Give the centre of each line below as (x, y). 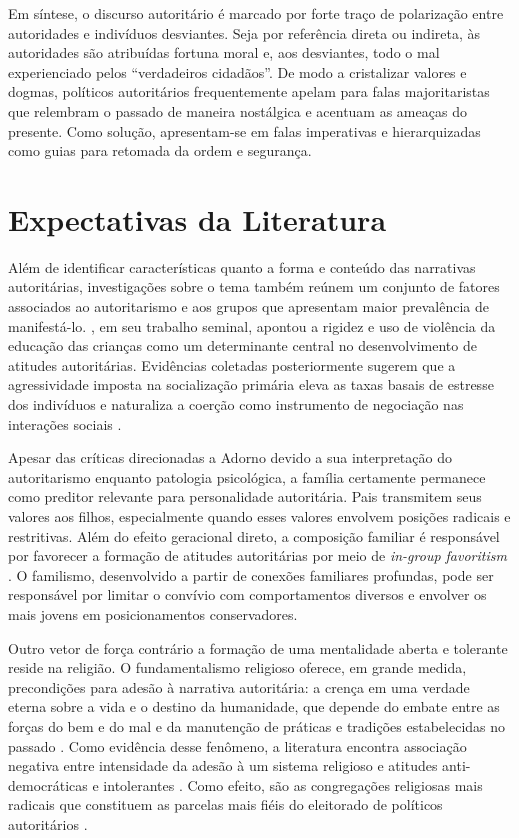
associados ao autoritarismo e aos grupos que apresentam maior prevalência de (249, 306)
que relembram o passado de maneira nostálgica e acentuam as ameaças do (237, 110)
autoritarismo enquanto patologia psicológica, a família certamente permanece (247, 476)
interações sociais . (65, 423)
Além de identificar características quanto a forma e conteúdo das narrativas (242, 266)
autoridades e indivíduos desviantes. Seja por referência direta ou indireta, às (244, 32)
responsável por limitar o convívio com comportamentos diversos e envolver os (247, 594)
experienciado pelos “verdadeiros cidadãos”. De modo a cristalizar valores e (237, 71)
